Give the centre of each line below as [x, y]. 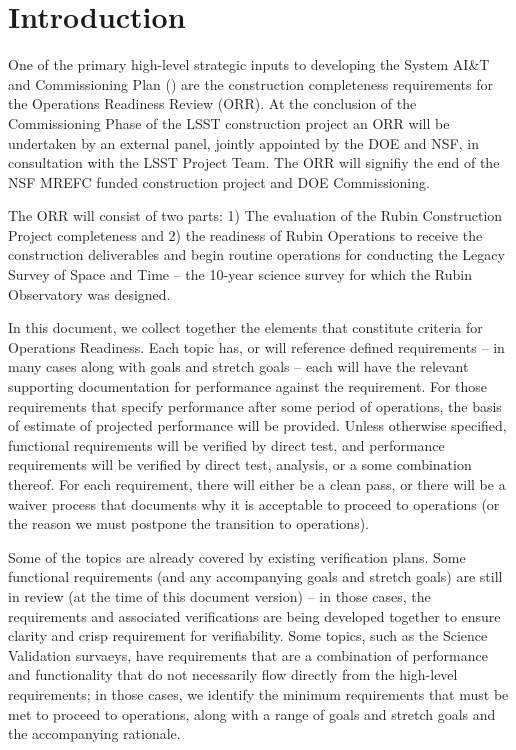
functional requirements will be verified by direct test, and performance [226, 444]
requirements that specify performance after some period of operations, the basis [255, 405]
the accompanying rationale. [94, 733]
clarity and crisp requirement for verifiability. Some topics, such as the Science [248, 635]
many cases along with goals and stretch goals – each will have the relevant [238, 366]
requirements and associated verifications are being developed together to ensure [254, 615]
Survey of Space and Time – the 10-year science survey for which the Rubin [240, 274]
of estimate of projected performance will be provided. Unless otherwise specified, [257, 425]
